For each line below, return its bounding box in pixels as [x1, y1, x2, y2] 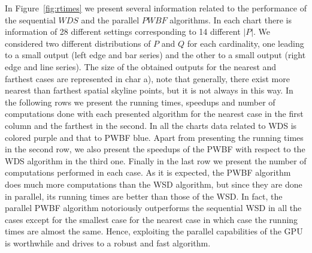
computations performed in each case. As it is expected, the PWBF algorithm [5, 166, 291, 179]
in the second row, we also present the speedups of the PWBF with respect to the [5, 143, 305, 155]
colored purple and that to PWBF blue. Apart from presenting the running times [5, 131, 304, 143]
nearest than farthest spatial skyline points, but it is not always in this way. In [5, 84, 293, 97]
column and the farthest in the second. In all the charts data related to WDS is [5, 119, 297, 131]
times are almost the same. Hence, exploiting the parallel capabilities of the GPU [5, 225, 303, 237]
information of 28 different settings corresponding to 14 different [5, 25, 241, 38]
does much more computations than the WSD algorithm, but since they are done [5, 177, 302, 190]
